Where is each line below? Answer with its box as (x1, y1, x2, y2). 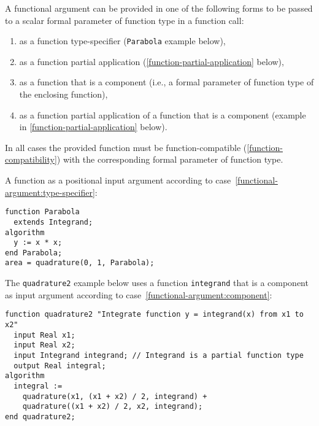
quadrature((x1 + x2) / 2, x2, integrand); (22, 402, 203, 411)
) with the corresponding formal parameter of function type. (56, 153, 283, 166)
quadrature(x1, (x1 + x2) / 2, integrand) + (22, 392, 207, 401)
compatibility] (5, 153, 57, 166)
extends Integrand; (13, 217, 93, 227)
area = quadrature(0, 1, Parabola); (5, 258, 155, 268)
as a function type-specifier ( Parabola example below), (19, 34, 226, 47)
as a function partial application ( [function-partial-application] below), (19, 55, 284, 68)
